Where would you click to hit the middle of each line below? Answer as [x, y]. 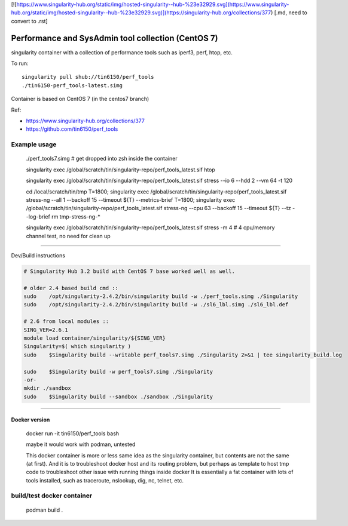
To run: [20, 63]
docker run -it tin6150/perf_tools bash [73, 433]
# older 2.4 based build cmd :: [71, 288]
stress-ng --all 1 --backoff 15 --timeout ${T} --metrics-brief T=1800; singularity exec [131, 199]
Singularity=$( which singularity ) [77, 347]
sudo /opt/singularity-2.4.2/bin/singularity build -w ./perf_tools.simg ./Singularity [161, 296]
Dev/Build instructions [38, 255]
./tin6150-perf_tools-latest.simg [72, 85]
